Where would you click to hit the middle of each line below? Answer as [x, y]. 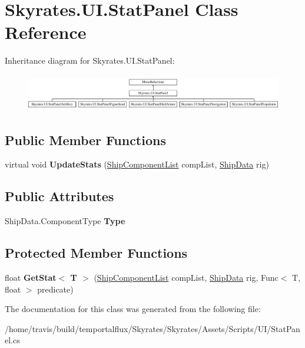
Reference [46, 32]
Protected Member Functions [96, 253]
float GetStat [31, 277]
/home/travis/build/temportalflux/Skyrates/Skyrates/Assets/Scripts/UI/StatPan [152, 328]
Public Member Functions [85, 139]
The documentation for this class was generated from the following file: [133, 309]
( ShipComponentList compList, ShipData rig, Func [186, 277]
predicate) [55, 289]
